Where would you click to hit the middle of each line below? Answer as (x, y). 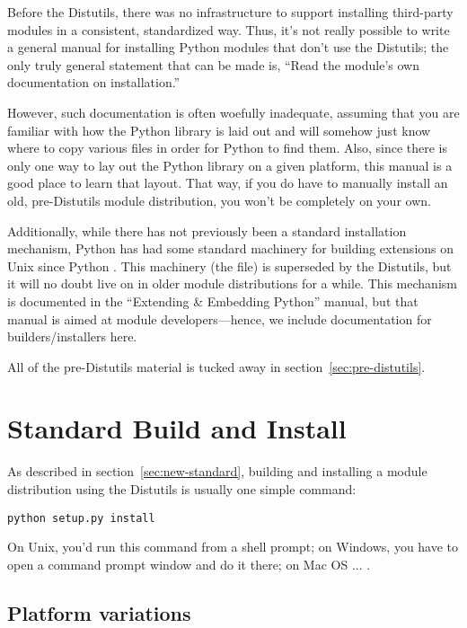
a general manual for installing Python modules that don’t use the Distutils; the (228, 47)
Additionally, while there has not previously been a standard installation (207, 230)
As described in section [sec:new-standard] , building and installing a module (217, 471)
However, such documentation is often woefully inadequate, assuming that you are (233, 112)
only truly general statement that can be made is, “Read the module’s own (213, 64)
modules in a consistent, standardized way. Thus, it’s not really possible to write (229, 29)
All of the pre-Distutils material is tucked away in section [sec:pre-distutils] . (216, 366)
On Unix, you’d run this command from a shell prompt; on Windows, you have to (233, 547)
